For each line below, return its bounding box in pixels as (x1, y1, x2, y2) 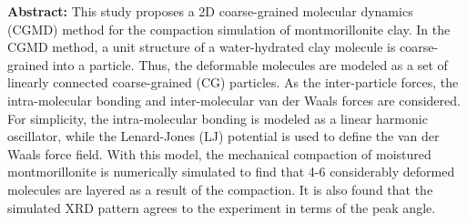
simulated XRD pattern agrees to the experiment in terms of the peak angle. (7, 198, 436, 217)
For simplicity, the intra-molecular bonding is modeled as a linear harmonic (7, 108, 428, 127)
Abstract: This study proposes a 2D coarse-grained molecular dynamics (7, 2, 413, 20)
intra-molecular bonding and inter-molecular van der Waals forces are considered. (7, 90, 461, 109)
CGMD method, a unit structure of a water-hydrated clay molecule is (7, 37, 396, 56)
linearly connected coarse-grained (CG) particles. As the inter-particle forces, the (7, 73, 459, 92)
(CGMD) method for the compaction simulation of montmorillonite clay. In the (7, 19, 451, 38)
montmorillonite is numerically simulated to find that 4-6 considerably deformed (7, 162, 455, 181)
